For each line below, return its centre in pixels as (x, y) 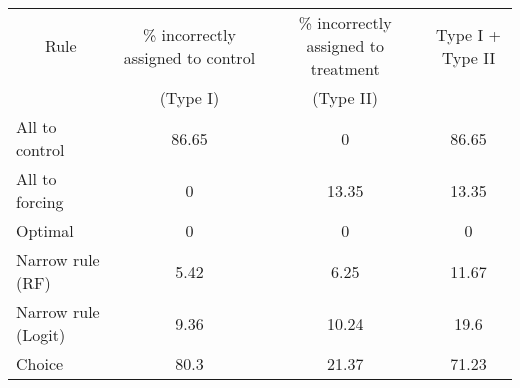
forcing (40, 201)
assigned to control (189, 57)
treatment (345, 68)
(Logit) (41, 334)
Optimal (45, 230)
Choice (40, 363)
